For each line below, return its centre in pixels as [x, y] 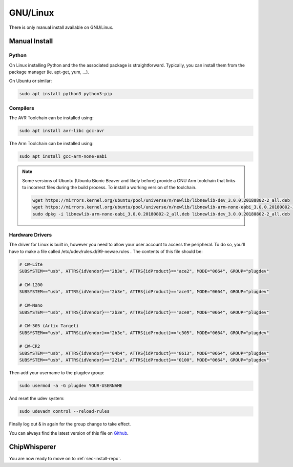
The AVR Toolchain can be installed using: [51, 118]
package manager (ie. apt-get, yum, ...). [49, 72]
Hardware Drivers [31, 235]
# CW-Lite [31, 264]
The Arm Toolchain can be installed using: [51, 144]
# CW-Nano [31, 306]
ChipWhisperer [32, 447]
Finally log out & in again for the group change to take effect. [70, 424]
